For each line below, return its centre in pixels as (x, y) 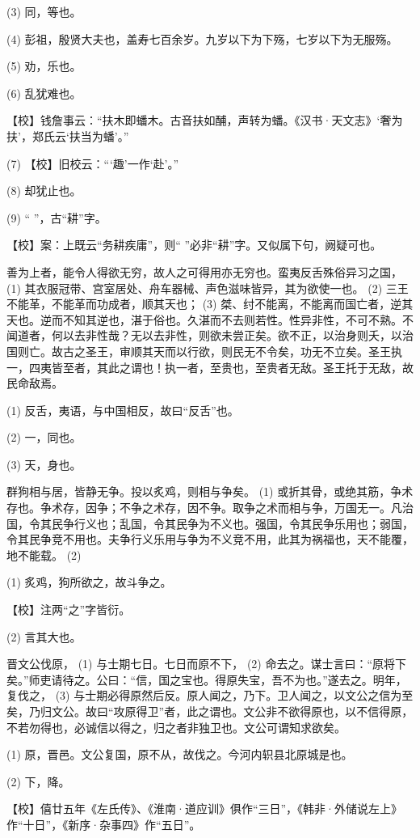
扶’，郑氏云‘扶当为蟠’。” (68, 135)
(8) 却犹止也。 (44, 190)
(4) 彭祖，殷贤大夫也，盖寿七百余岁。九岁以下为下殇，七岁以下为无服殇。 (202, 38)
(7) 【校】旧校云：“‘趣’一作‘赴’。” (93, 163)
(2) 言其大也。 (44, 636)
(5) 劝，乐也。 (44, 66)
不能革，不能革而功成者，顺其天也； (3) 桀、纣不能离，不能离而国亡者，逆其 (210, 304)
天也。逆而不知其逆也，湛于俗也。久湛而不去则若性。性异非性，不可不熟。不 (210, 319)
